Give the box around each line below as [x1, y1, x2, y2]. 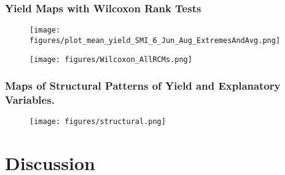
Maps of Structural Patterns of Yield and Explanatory [5, 78, 281, 93]
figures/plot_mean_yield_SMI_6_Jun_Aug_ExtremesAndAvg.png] [29, 36, 281, 45]
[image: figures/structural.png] [29, 117, 166, 126]
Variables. [5, 92, 55, 107]
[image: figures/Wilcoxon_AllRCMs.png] [29, 55, 192, 64]
